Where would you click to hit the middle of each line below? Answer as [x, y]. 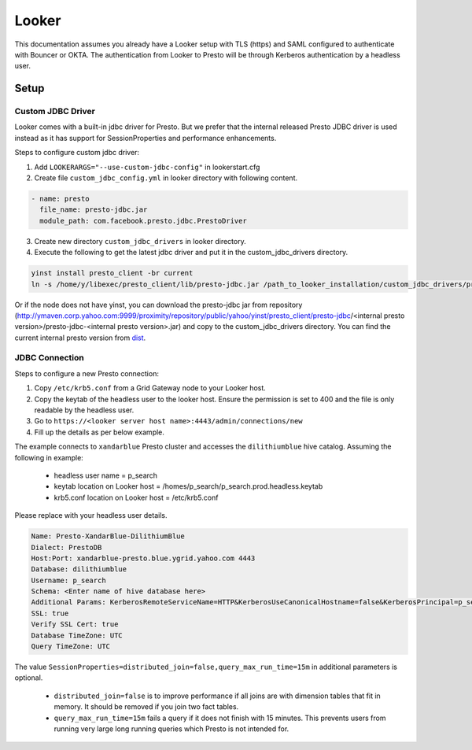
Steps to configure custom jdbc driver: [77, 153]
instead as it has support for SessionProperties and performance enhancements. [146, 138]
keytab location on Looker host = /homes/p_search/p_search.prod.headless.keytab [188, 486]
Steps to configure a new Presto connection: [87, 373]
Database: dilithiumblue [79, 569]
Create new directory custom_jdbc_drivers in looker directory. [140, 241]
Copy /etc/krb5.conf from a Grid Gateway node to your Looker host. [150, 388]
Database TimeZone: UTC [77, 635]
